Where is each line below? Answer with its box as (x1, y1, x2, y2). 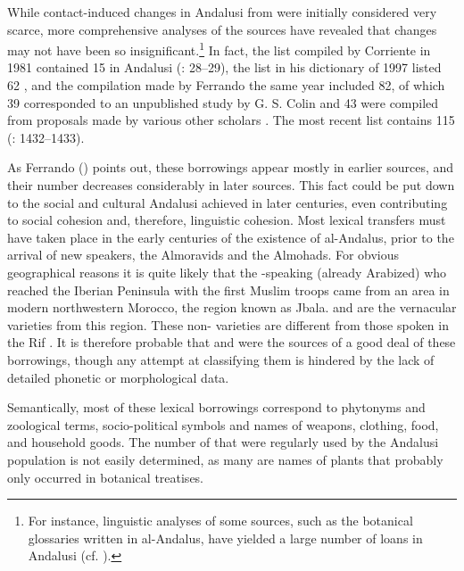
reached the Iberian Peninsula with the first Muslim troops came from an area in (7, 280, 450, 299)
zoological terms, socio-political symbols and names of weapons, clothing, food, (7, 415, 439, 434)
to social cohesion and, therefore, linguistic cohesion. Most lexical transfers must (7, 211, 446, 229)
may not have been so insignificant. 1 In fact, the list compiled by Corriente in (7, 38, 431, 59)
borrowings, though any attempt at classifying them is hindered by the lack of (7, 350, 435, 368)
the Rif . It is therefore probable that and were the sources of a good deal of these (7, 333, 456, 352)
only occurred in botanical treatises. (7, 468, 204, 486)
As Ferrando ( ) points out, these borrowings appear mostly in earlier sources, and (7, 158, 454, 177)
